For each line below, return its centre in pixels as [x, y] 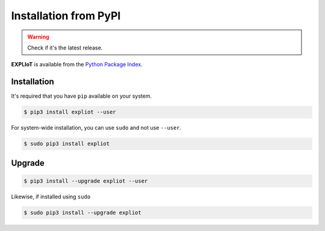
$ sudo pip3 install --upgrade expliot [82, 212]
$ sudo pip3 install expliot [67, 144]
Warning [38, 37]
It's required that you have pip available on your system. [82, 96]
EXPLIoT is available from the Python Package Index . [77, 65]
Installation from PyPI [66, 16]
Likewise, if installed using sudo [51, 197]
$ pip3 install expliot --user [70, 112]
